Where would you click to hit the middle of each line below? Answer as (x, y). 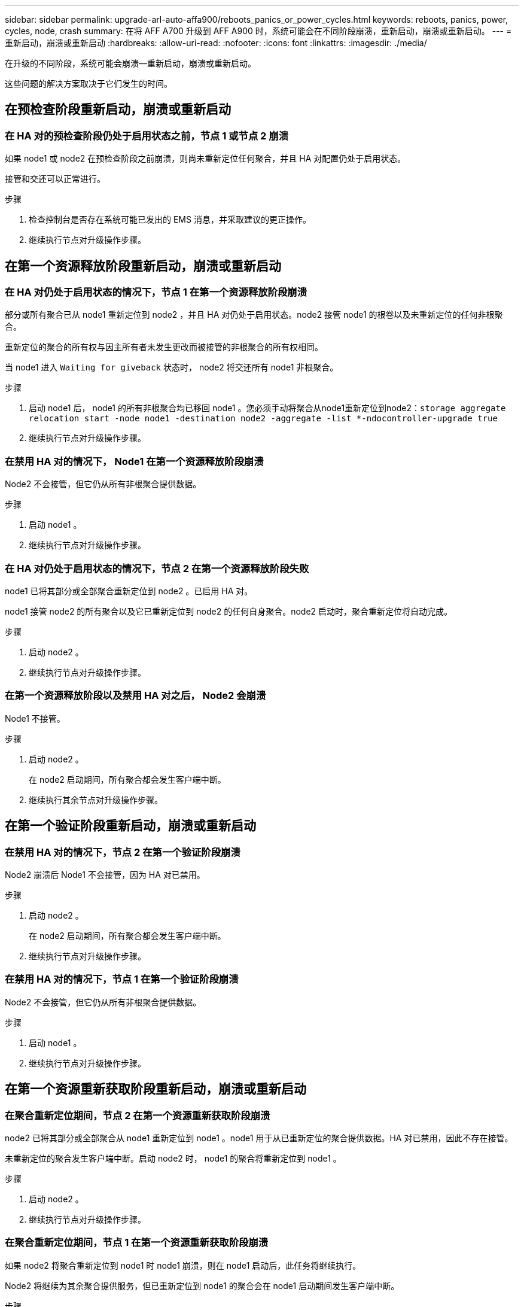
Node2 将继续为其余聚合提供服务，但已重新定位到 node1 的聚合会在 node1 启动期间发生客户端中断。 (202, 1285)
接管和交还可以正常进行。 (55, 179)
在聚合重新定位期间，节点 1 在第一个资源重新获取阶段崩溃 (137, 1243)
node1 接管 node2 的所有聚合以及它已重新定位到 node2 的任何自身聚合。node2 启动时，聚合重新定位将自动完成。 (229, 611)
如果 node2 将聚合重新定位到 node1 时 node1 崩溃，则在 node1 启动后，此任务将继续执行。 (183, 1265)
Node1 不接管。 (35, 718)
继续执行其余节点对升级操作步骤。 (96, 800)
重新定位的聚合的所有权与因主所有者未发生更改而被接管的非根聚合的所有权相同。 (164, 347)
